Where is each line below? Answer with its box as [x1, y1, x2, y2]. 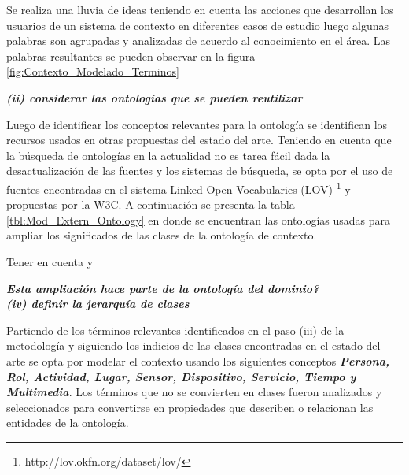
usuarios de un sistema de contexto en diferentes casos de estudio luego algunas [6, 17, 389, 33]
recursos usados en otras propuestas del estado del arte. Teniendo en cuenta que [6, 132, 392, 148]
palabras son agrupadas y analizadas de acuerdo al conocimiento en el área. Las [6, 32, 390, 49]
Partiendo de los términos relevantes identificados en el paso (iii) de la [6, 321, 345, 338]
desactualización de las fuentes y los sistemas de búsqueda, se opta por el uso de [6, 162, 393, 179]
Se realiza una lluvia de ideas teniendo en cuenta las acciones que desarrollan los [6, 2, 394, 17]
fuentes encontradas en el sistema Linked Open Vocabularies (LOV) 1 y [6, 178, 351, 197]
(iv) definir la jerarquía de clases [6, 295, 190, 312]
